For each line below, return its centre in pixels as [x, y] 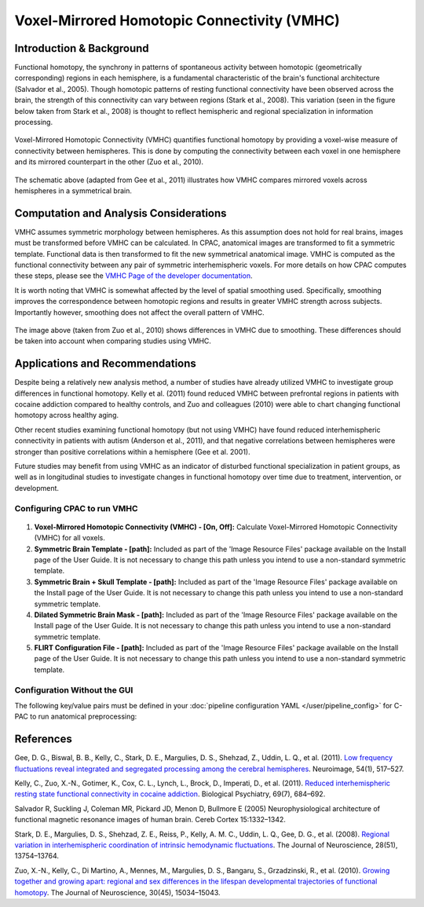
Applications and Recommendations [105, 364]
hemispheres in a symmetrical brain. [73, 190]
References [43, 739]
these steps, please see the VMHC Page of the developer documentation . [133, 276]
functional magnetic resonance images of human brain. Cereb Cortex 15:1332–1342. [150, 820]
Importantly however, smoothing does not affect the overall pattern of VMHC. [139, 312]
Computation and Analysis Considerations [121, 213]
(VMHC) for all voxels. [70, 538]
